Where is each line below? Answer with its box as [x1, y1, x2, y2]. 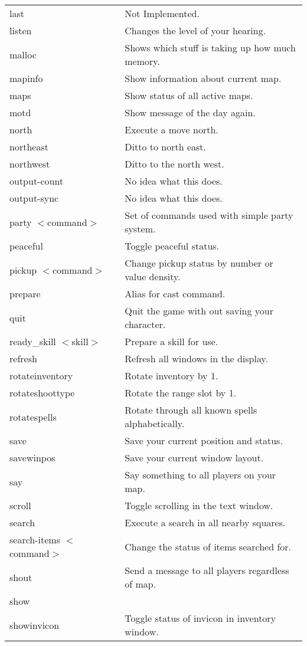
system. [125, 222, 156, 235]
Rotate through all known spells [125, 403, 257, 417]
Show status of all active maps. [125, 88, 253, 102]
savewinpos [9, 451, 55, 464]
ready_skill [9, 335, 56, 348]
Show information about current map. [125, 71, 282, 85]
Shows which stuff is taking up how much [125, 41, 296, 54]
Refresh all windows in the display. [125, 352, 269, 365]
